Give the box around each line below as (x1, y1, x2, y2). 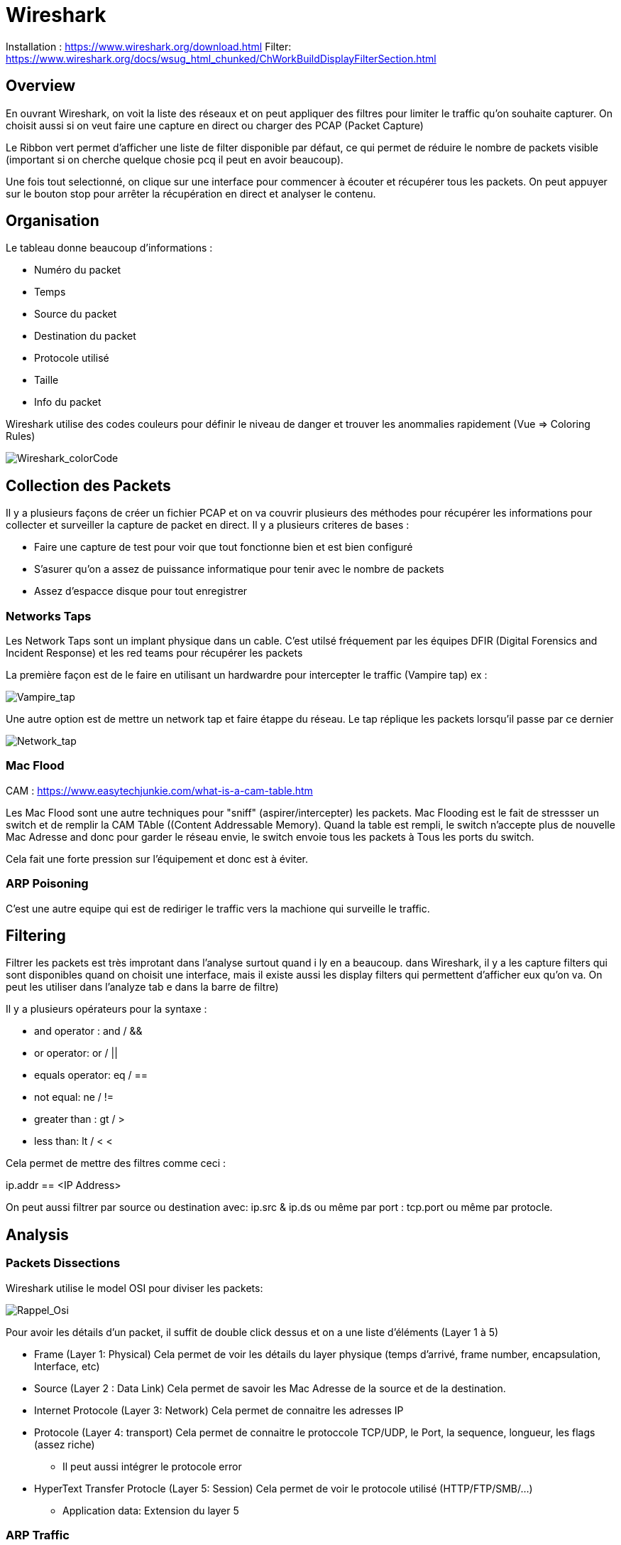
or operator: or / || (34, 1047, 118, 1060)
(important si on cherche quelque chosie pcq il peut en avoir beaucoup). (6, 153, 344, 166)
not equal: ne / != (34, 1091, 114, 1104)
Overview (6, 77, 76, 95)
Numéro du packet (34, 264, 121, 276)
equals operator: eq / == (34, 1069, 148, 1082)
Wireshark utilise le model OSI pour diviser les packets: (6, 1281, 263, 1294)
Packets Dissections (6, 1256, 121, 1271)
